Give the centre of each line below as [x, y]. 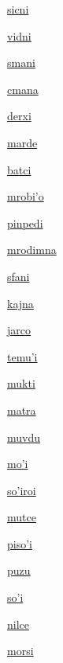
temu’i [22, 356]
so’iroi [22, 490]
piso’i [20, 543]
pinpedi [25, 222]
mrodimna [32, 250]
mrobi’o [26, 196]
